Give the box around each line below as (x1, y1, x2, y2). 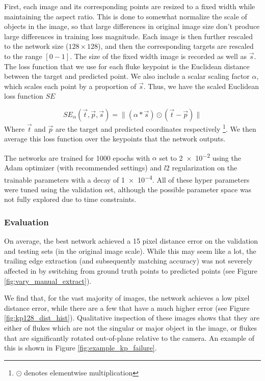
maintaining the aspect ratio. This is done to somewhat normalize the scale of (4, 11, 247, 21)
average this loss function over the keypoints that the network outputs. (4, 133, 226, 144)
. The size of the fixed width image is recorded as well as (70, 50, 247, 61)
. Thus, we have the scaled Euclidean (143, 80, 259, 91)
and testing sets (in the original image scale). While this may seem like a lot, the (4, 245, 256, 256)
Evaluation (4, 215, 49, 228)
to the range (4, 50, 42, 61)
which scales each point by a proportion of (4, 80, 137, 91)
